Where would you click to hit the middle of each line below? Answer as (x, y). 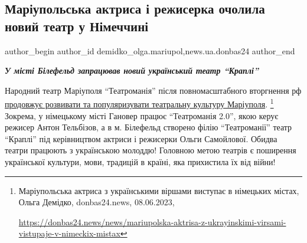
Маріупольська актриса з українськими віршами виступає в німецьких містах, (159, 190)
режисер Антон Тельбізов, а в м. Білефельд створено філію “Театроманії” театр (148, 127)
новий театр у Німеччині (77, 26)
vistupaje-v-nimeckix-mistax (69, 233)
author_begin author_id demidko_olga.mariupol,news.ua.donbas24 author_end (150, 50)
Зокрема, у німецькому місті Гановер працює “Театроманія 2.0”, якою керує (142, 115)
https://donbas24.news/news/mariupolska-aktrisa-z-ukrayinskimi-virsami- (152, 221)
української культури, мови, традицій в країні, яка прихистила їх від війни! (140, 162)
